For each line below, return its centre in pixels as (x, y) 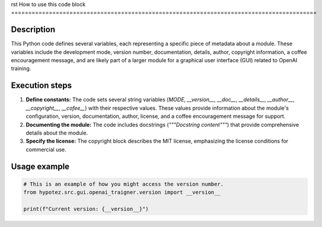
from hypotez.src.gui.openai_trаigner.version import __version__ (122, 192)
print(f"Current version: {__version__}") (86, 209)
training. (21, 69)
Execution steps (42, 86)
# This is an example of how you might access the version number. (124, 184)
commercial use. (46, 149)
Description (33, 30)
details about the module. (57, 133)
